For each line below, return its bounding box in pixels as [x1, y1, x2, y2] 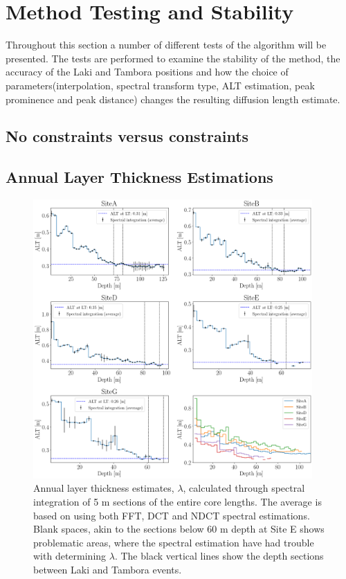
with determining [33, 549, 107, 563]
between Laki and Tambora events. [33, 562, 182, 577]
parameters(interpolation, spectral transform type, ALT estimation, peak [6, 78, 315, 92]
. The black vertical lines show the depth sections [114, 549, 324, 563]
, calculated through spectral [183, 481, 305, 495]
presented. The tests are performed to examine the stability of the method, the [6, 51, 340, 65]
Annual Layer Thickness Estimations [6, 166, 273, 188]
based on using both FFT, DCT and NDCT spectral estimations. [33, 508, 310, 522]
